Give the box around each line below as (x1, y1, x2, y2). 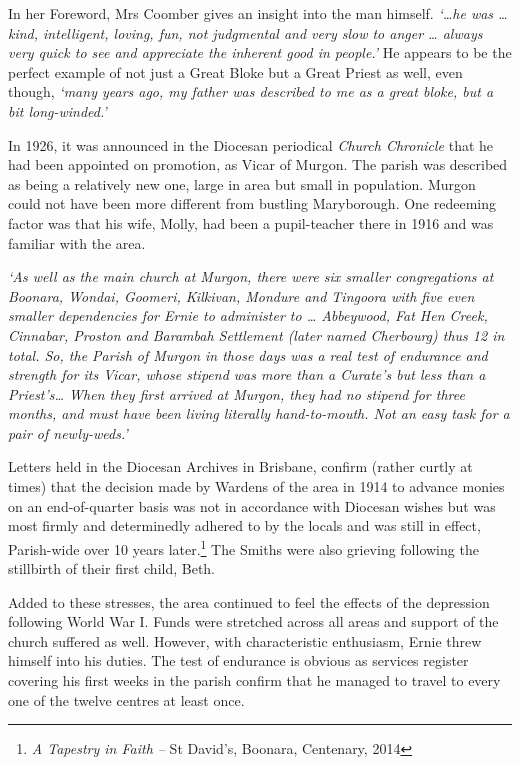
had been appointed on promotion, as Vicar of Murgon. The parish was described (8, 154, 508, 175)
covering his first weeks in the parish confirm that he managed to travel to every (8, 670, 501, 691)
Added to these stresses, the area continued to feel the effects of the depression (8, 591, 490, 612)
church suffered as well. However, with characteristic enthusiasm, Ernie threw (8, 630, 482, 651)
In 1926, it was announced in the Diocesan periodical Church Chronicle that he (8, 134, 494, 155)
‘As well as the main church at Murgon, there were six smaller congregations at (8, 266, 494, 287)
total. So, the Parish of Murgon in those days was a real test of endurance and (8, 344, 488, 365)
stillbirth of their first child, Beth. (8, 558, 216, 579)
